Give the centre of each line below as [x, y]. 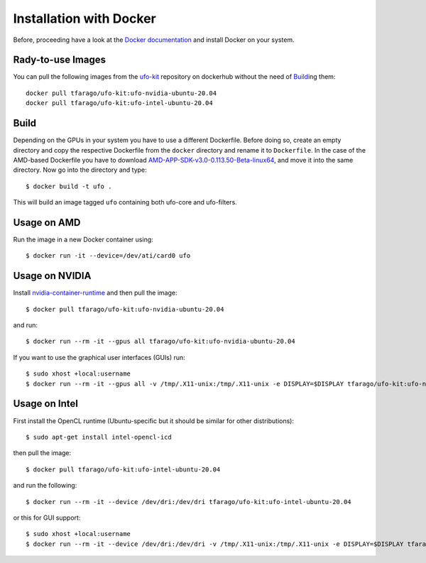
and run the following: [45, 486]
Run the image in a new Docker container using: [83, 239]
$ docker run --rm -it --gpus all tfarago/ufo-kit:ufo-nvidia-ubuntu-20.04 [160, 341]
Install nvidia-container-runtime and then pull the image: [95, 293]
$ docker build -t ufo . [69, 186]
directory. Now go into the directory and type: [80, 170]
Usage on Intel [45, 404]
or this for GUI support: [47, 518]
